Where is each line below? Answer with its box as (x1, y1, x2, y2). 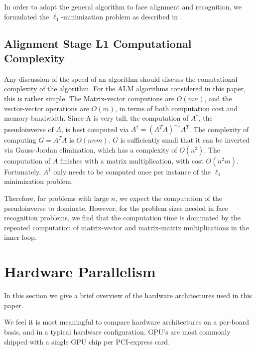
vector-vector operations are (4, 103, 89, 113)
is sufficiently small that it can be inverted (120, 135, 250, 145)
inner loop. (4, 232, 37, 242)
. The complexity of (189, 124, 249, 134)
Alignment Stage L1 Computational (4, 35, 192, 51)
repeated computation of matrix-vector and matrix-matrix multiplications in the (4, 222, 249, 232)
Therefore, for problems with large (4, 193, 109, 203)
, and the (204, 93, 232, 103)
